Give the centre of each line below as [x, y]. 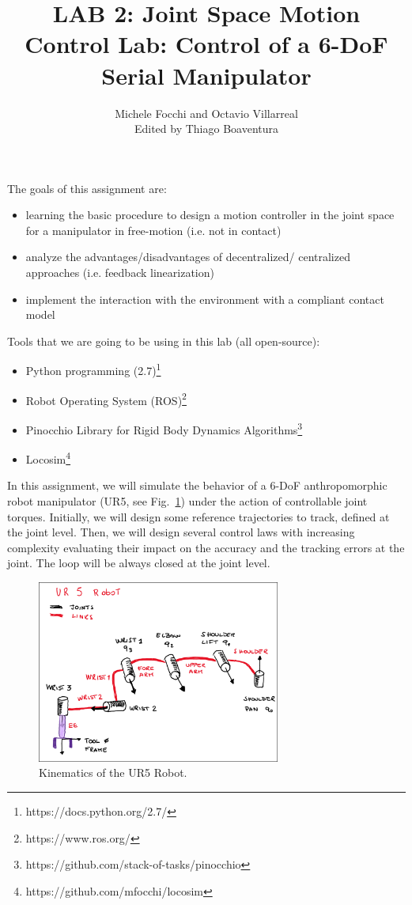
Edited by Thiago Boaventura [206, 129]
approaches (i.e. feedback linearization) [120, 273]
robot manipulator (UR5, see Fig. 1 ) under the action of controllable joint [187, 501]
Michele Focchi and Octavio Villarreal [206, 113]
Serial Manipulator [206, 75]
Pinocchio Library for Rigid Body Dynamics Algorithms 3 [164, 428]
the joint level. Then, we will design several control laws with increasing [181, 532]
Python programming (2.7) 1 [93, 369]
